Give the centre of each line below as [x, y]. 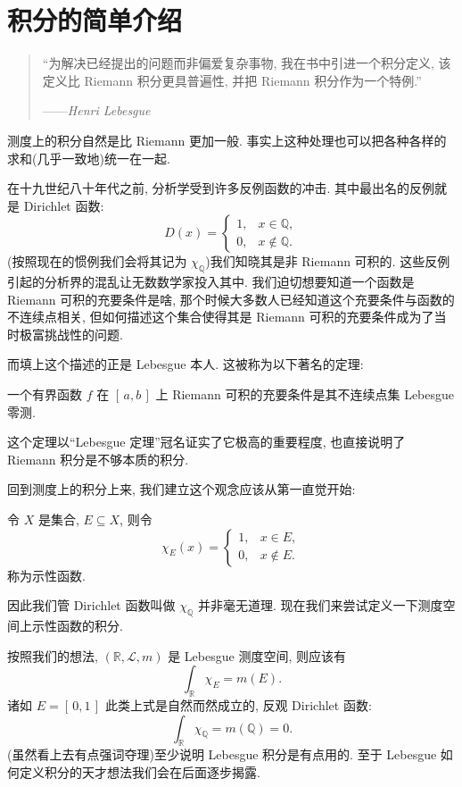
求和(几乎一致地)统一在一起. [89, 158]
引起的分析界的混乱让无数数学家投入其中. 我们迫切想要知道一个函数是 [211, 282]
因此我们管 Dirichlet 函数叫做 [91, 605]
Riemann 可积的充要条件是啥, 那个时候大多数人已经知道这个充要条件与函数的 [231, 299]
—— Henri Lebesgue [96, 110]
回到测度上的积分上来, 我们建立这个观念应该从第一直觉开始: [181, 489]
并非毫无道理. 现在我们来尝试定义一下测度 [320, 605]
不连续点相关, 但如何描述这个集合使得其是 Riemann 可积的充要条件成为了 [221, 317]
